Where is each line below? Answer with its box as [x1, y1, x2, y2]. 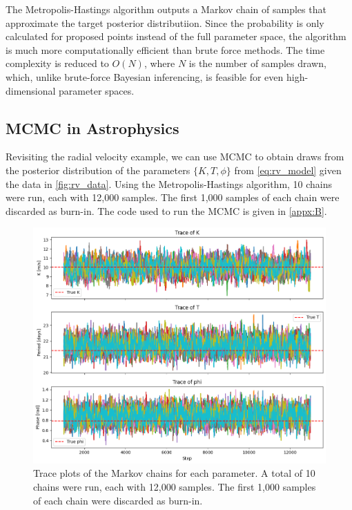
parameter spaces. [59, 83, 135, 97]
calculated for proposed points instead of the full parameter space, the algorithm [6, 29, 346, 44]
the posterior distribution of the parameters [6, 162, 190, 177]
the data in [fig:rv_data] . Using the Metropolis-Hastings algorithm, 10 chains [6, 176, 333, 191]
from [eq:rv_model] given [234, 162, 342, 177]
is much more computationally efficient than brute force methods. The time [6, 42, 325, 57]
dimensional [6, 83, 56, 97]
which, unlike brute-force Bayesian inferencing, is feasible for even [6, 69, 284, 84]
